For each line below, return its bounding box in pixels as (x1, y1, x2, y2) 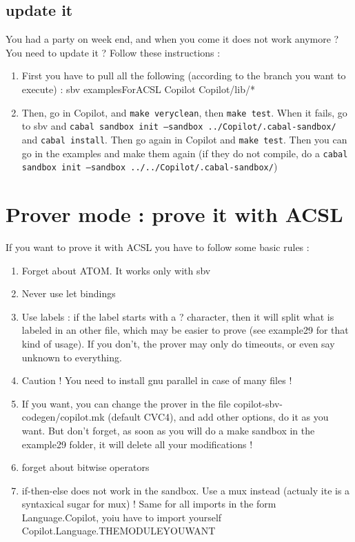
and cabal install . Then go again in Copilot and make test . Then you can (21, 132, 347, 146)
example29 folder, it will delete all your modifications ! (21, 436, 253, 451)
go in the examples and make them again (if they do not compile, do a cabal (21, 145, 348, 160)
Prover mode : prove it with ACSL (6, 200, 343, 228)
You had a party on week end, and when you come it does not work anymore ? (6, 32, 339, 46)
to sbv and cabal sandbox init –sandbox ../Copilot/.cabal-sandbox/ (21, 119, 336, 133)
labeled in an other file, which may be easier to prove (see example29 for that (21, 323, 349, 337)
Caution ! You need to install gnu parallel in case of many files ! (21, 373, 292, 388)
